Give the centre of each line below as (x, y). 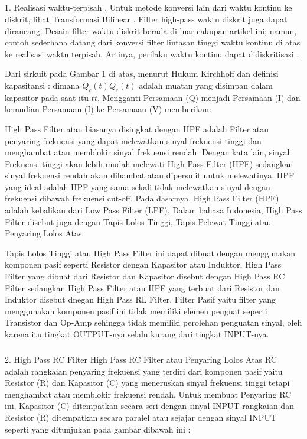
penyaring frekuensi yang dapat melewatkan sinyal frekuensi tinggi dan (133, 140)
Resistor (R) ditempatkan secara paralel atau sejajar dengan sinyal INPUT (141, 417)
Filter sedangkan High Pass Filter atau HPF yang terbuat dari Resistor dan (142, 287)
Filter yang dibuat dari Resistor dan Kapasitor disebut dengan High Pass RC (145, 276)
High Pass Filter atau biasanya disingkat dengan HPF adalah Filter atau (137, 129)
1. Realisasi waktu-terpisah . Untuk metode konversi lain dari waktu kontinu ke (148, 7)
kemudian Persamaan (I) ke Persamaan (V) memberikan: (108, 109)
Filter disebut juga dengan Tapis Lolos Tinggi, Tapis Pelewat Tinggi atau (138, 221)
